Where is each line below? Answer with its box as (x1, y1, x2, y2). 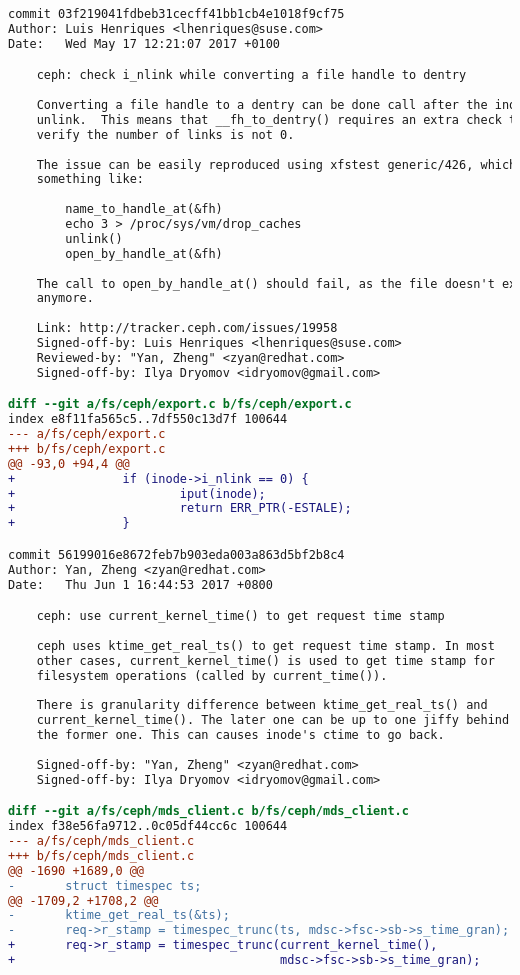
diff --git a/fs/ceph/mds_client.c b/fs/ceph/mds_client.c (8, 804, 409, 819)
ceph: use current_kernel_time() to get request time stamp (36, 609, 445, 624)
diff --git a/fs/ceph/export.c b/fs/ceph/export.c (8, 397, 352, 412)
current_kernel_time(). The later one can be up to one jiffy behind (36, 713, 510, 728)
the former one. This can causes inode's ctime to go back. (36, 728, 445, 743)
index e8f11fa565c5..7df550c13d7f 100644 (8, 412, 288, 427)
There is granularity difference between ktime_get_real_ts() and (36, 698, 488, 713)
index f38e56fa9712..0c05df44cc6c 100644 (8, 819, 288, 834)
